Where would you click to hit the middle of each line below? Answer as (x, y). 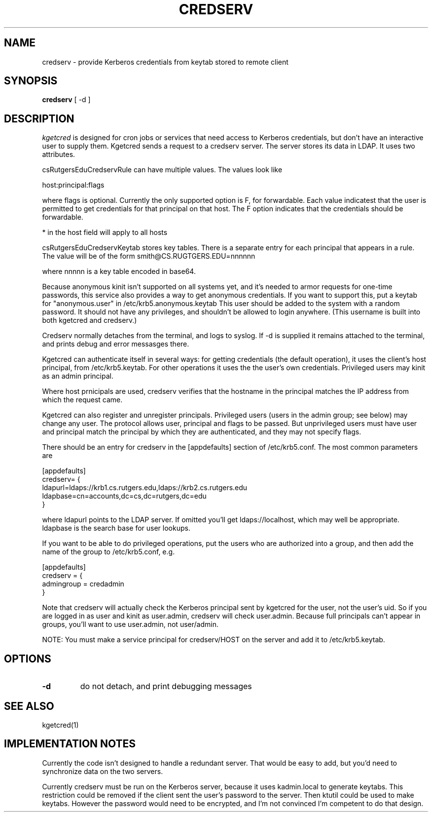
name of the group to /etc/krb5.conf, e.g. (108, 552)
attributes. (59, 155)
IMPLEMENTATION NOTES (70, 744)
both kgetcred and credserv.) (90, 320)
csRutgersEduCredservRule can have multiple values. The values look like (162, 170)
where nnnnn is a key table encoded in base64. (119, 272)
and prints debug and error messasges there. (116, 344)
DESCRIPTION (39, 118)
